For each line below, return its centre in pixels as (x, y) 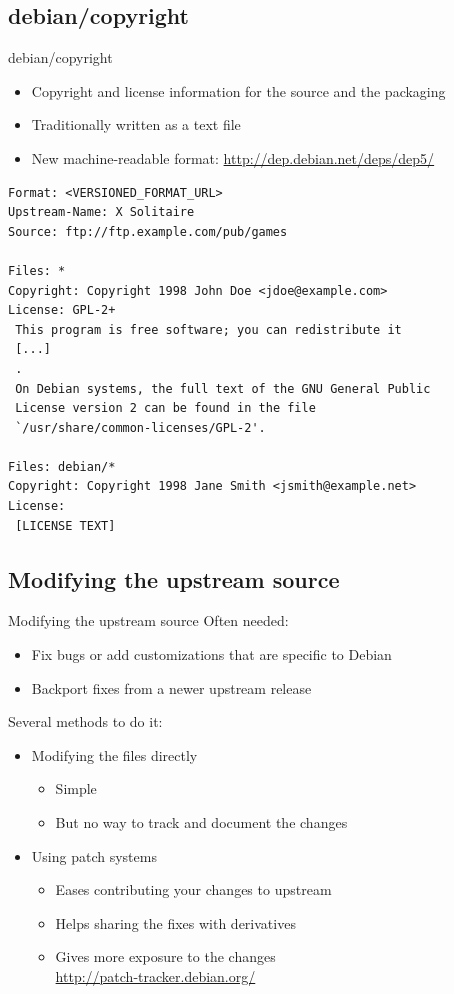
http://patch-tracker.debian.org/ (155, 976)
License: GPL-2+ (62, 310)
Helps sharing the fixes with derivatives (175, 922)
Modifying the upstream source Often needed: (148, 620)
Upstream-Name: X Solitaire (101, 212)
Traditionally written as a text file (136, 124)
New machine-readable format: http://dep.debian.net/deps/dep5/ (233, 157)
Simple (76, 788)
